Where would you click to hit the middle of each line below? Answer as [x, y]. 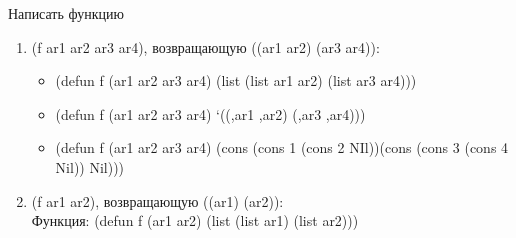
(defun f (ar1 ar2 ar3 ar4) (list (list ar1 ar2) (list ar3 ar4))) [236, 80]
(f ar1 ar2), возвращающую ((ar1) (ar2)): [157, 200]
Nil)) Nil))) [90, 166]
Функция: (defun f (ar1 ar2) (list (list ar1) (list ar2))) [195, 220]
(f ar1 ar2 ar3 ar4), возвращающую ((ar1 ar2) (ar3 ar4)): [205, 46]
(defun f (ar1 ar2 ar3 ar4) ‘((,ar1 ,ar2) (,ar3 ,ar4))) [210, 113]
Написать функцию [66, 13]
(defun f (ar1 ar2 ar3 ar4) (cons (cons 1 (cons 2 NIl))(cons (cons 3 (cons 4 [282, 147]
